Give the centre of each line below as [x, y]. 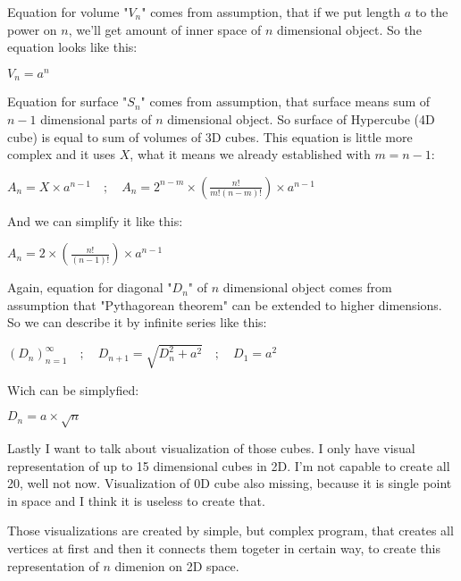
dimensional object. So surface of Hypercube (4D [301, 118]
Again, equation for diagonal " [90, 287]
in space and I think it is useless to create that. [136, 500]
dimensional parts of [96, 118]
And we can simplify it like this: [95, 220]
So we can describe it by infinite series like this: [137, 322]
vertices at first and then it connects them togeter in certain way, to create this [224, 547]
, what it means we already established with [250, 154]
